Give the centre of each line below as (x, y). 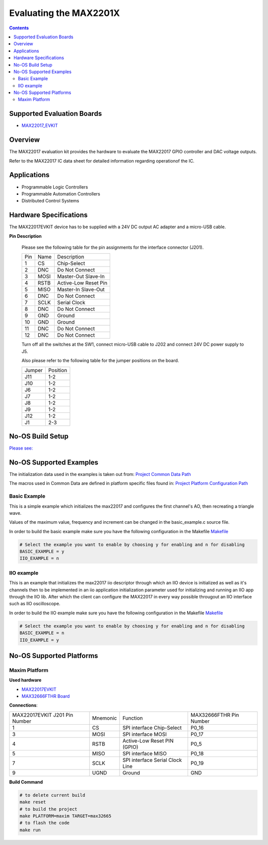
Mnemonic (104, 718)
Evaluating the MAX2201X (65, 13)
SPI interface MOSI (145, 734)
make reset (33, 802)
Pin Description (26, 236)
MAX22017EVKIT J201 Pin (43, 715)
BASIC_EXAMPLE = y (42, 552)
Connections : (24, 705)
